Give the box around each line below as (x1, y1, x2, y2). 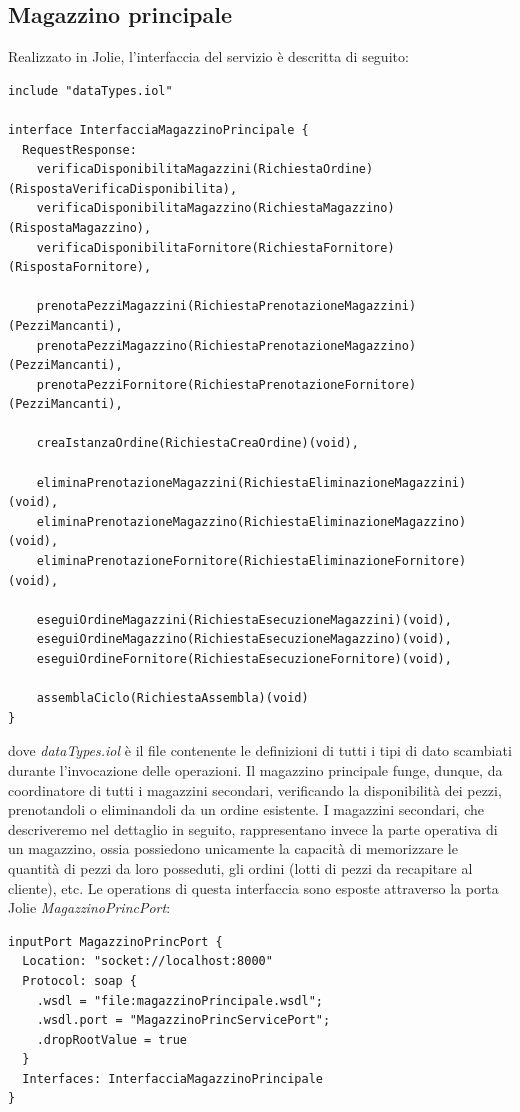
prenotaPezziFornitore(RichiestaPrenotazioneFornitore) (36, 377, 417, 392)
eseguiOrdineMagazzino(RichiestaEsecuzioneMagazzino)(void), (36, 632, 452, 647)
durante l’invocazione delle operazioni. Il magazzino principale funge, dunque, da (8, 759, 503, 780)
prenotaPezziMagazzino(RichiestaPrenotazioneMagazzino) (36, 338, 417, 353)
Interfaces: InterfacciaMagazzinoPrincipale (22, 1071, 323, 1086)
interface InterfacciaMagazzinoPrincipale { (8, 122, 309, 137)
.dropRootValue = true (36, 1032, 187, 1047)
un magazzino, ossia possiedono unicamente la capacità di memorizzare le (8, 838, 458, 859)
